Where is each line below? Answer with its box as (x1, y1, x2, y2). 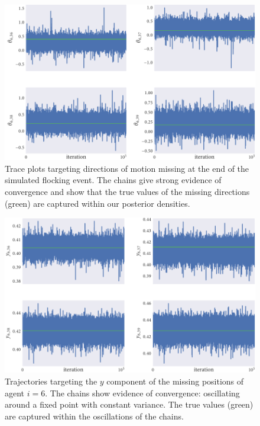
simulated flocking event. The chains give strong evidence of (5, 174, 222, 186)
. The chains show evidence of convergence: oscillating (45, 386, 240, 399)
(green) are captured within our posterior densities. (5, 197, 190, 209)
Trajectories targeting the (5, 375, 97, 387)
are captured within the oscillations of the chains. (5, 409, 184, 422)
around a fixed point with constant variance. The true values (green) (5, 398, 253, 411)
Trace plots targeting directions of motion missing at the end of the (5, 162, 249, 174)
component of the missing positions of (106, 375, 244, 387)
